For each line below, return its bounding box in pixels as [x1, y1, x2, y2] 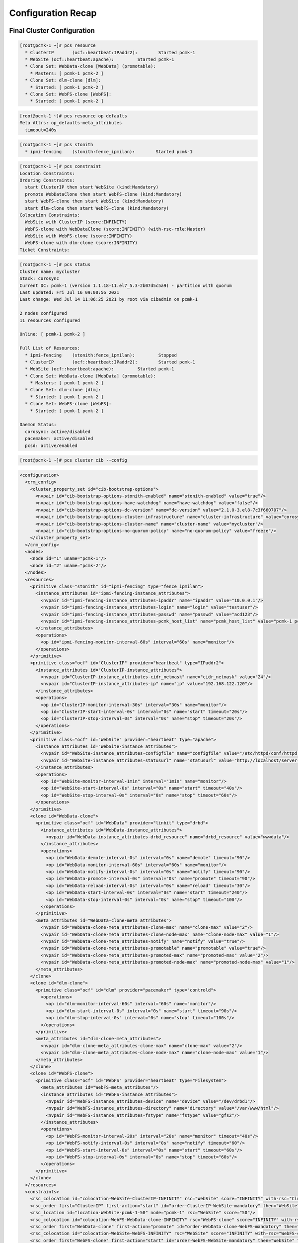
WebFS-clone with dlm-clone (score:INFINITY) [25, 240, 138, 246]
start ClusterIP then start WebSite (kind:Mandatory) [25, 184, 159, 190]
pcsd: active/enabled [25, 443, 78, 448]
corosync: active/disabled [25, 429, 91, 435]
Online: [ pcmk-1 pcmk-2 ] [19, 331, 85, 337]
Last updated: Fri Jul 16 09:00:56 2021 [19, 290, 119, 295]
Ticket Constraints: [19, 247, 70, 253]
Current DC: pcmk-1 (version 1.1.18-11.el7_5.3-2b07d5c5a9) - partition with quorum [19, 282, 232, 288]
